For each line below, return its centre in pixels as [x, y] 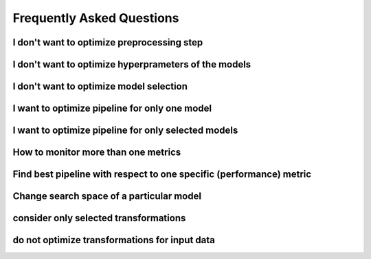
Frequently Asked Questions [96, 18]
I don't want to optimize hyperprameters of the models [132, 64]
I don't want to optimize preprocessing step [108, 42]
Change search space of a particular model [107, 196]
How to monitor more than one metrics [97, 153]
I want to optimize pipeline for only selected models [125, 131]
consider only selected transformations [99, 218]
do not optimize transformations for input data [114, 240]
